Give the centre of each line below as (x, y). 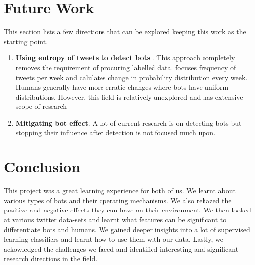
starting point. (26, 41)
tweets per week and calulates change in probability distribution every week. (131, 77)
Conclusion (42, 167)
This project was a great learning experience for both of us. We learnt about (120, 190)
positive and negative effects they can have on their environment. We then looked (127, 210)
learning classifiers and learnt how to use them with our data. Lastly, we (114, 239)
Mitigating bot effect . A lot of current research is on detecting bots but (128, 123)
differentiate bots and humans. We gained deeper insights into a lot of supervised (127, 229)
